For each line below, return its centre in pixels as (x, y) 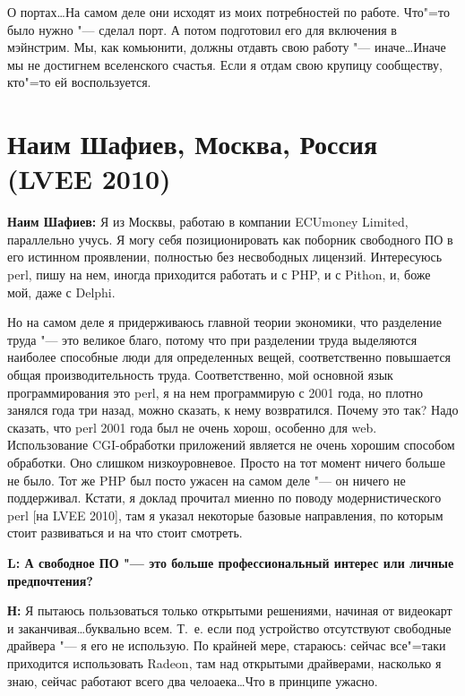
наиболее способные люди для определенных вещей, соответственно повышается (229, 357)
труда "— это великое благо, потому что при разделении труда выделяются (212, 339)
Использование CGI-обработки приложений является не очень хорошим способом (231, 445)
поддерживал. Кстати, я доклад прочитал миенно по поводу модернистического (224, 498)
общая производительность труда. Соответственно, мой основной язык (200, 375)
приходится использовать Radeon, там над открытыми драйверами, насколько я (224, 662)
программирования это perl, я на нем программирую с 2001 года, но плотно (215, 392)
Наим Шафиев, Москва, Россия (193, 144)
